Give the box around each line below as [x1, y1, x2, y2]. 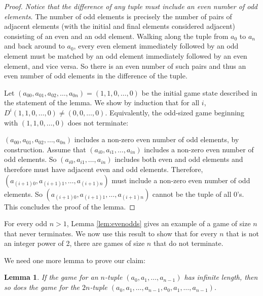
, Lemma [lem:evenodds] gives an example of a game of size [66, 218, 251, 229]
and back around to [4, 40, 65, 51]
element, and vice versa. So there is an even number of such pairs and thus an [4, 60, 246, 71]
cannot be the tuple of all [152, 188, 232, 199]
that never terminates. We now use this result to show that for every [4, 228, 217, 238]
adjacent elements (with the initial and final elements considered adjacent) [4, 21, 236, 31]
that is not [226, 228, 259, 238]
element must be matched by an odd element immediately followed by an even [4, 50, 247, 61]
